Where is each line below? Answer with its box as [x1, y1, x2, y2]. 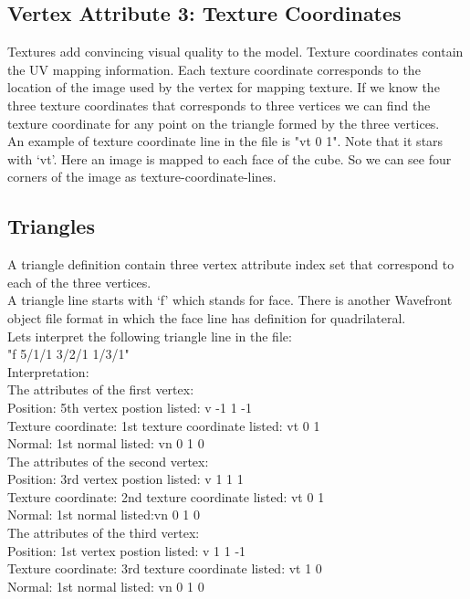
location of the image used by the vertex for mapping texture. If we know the [7, 78, 440, 97]
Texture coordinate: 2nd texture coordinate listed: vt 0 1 [7, 487, 325, 506]
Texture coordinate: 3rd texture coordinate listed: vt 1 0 [7, 559, 322, 578]
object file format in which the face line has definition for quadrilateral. [7, 308, 406, 327]
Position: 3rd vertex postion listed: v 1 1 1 [7, 469, 244, 489]
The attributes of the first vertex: [7, 380, 194, 399]
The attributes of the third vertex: [7, 523, 200, 542]
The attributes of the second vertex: [7, 451, 209, 470]
